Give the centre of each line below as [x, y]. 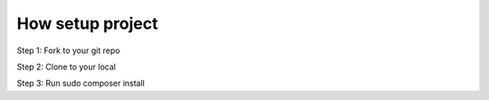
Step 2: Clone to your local [67, 67]
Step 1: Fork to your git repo [68, 50]
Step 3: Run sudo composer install [81, 83]
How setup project [87, 23]
